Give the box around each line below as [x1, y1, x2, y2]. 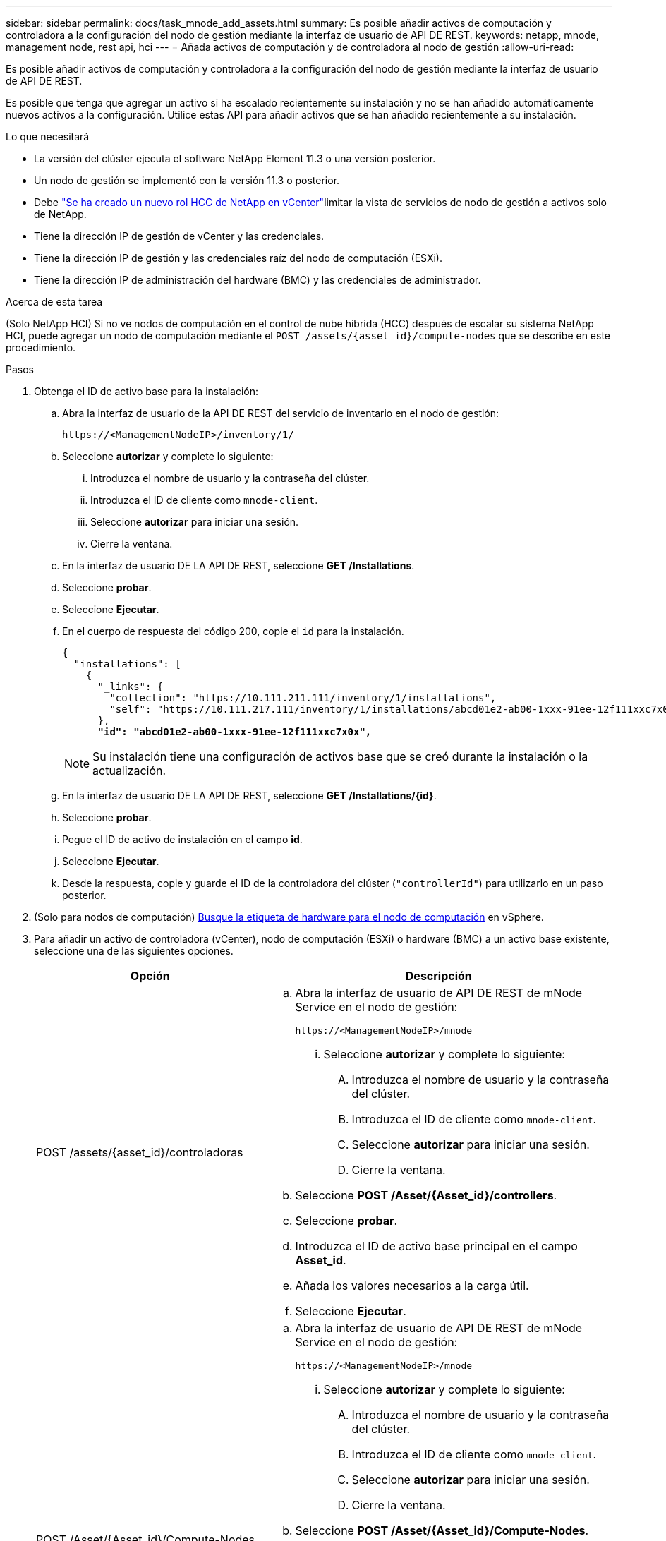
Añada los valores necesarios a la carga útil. [295, 1279, 529, 1293]
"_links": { [97, 681, 164, 692]
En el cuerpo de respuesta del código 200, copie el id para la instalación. [62, 625, 404, 637]
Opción [130, 969, 170, 983]
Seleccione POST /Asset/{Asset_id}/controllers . [295, 1188, 557, 1202]
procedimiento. [6, 342, 76, 353]
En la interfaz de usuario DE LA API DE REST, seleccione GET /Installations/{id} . [62, 790, 437, 802]
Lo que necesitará [6, 131, 90, 143]
